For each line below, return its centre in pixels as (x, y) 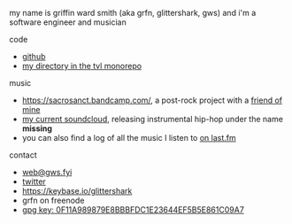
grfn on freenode (53, 200)
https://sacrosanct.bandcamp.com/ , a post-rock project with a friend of (152, 100)
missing (37, 128)
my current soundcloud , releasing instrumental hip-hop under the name (152, 119)
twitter (34, 182)
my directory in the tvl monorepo (82, 66)
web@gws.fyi (47, 172)
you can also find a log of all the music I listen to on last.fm (129, 138)
